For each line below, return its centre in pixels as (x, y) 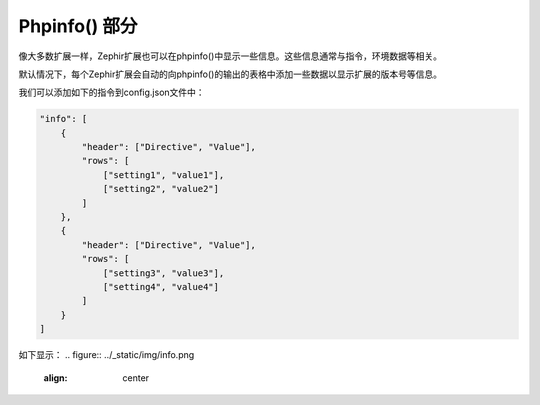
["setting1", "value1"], (163, 174)
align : (55, 377)
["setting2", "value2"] (161, 189)
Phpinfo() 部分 (78, 26)
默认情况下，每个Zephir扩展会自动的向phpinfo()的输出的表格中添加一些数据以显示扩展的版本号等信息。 (230, 74)
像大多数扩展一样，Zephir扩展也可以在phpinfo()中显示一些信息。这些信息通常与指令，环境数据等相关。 (230, 56)
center (136, 377)
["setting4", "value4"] (161, 286)
